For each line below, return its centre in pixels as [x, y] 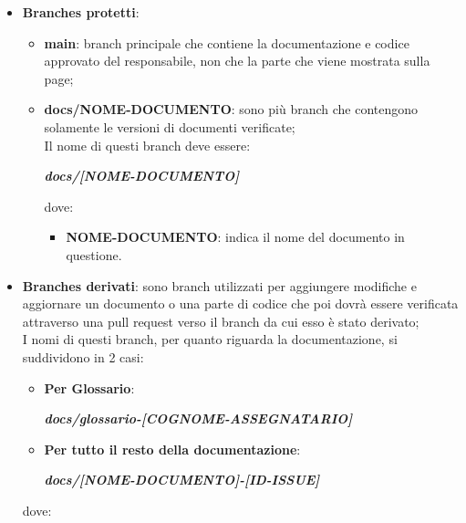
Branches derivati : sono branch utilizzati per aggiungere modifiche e [219, 285]
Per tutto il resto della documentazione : [172, 449]
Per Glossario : [89, 387]
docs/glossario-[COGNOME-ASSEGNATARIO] [198, 418]
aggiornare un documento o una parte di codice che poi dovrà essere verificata [240, 303]
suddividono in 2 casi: [83, 356]
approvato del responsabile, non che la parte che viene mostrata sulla [237, 61]
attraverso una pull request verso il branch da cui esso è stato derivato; [221, 321]
